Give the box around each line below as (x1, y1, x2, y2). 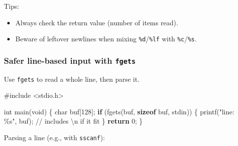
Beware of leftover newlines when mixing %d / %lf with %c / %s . (15, 34, 197, 44)
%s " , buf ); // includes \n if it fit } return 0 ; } (4, 116, 143, 126)
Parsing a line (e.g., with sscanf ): (4, 132, 105, 143)
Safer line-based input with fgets (4, 54, 136, 66)
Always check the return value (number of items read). (15, 17, 178, 27)
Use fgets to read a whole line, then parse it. (4, 73, 140, 84)
